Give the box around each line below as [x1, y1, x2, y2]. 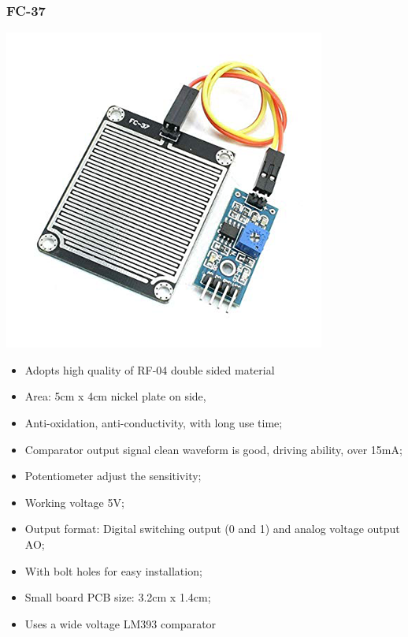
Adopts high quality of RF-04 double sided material [24, 361, 275, 378]
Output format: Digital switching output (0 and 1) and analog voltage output [24, 520, 400, 537]
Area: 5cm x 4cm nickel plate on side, [24, 388, 206, 404]
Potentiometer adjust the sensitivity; [24, 468, 202, 484]
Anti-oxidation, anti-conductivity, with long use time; [24, 415, 283, 430]
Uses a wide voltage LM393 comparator [24, 615, 217, 631]
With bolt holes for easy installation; [24, 562, 202, 579]
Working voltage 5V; [24, 494, 124, 510]
